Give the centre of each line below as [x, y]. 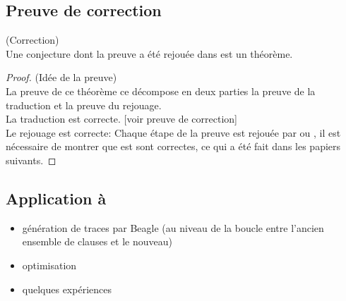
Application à [56, 198]
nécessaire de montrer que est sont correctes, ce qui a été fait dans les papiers [173, 146]
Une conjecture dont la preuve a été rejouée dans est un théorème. [149, 53]
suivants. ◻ [31, 160]
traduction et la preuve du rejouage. [84, 105]
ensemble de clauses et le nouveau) [97, 241]
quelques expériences [67, 289]
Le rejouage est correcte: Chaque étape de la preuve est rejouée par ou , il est [173, 132]
